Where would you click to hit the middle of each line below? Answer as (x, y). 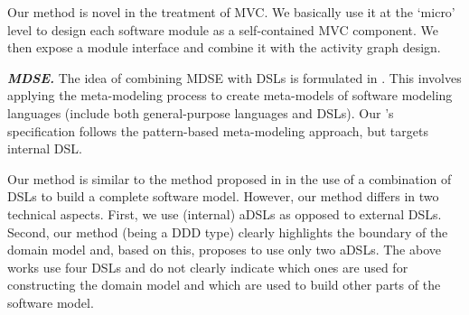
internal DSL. (45, 148)
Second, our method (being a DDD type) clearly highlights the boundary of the (228, 232)
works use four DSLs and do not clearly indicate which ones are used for (208, 267)
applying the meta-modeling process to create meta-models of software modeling (230, 95)
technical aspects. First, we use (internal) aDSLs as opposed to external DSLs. (225, 213)
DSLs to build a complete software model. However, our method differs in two (223, 196)
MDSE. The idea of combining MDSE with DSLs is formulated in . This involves (234, 77)
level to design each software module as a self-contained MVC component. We (223, 29)
